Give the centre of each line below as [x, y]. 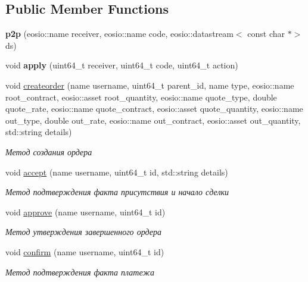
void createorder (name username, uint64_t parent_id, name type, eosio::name [150, 85]
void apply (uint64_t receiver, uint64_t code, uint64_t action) [122, 65]
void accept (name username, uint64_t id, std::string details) [117, 172]
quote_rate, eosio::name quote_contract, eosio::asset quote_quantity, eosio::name [154, 109]
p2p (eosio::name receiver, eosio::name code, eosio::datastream [119, 34]
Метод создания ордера [49, 151]
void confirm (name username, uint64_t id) [85, 251]
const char [266, 34]
